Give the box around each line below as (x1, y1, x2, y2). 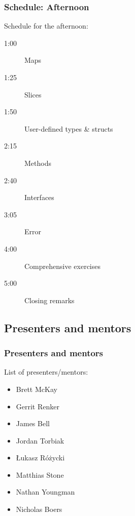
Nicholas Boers (16, 504, 62, 514)
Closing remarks (24, 294, 75, 305)
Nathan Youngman (16, 486, 75, 497)
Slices (24, 89, 42, 100)
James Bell (16, 418, 50, 429)
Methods (24, 157, 51, 168)
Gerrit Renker (16, 401, 59, 411)
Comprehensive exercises (24, 260, 100, 271)
